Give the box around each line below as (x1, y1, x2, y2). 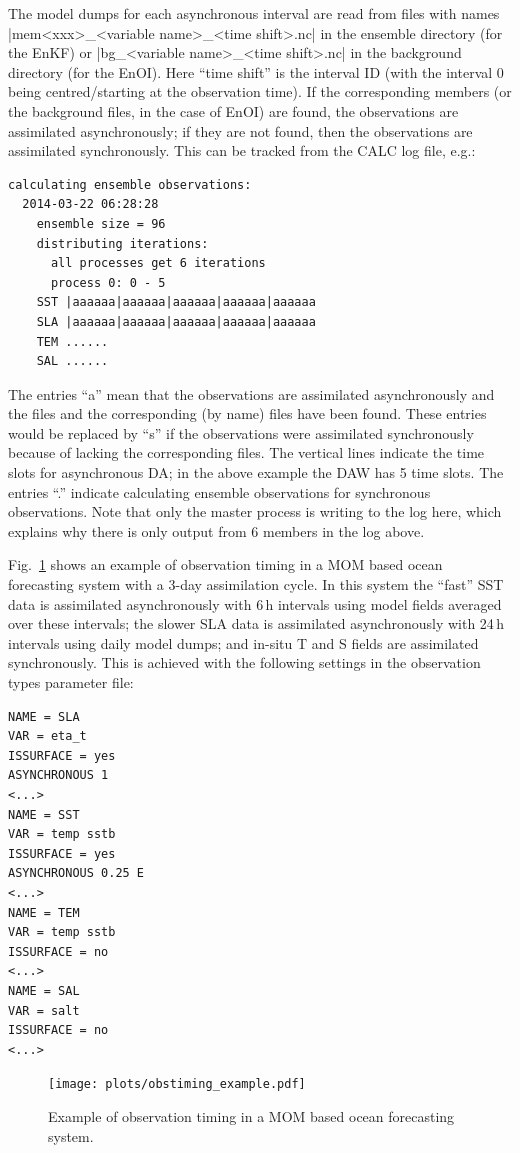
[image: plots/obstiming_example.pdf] (48, 1077, 306, 1092)
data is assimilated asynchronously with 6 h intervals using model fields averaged (8, 593, 502, 614)
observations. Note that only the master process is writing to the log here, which (8, 501, 502, 522)
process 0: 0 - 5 (50, 275, 166, 290)
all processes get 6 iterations (50, 256, 266, 271)
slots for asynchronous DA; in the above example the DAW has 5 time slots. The (8, 462, 504, 483)
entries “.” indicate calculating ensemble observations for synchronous (8, 481, 431, 502)
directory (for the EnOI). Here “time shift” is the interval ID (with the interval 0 (8, 61, 504, 82)
